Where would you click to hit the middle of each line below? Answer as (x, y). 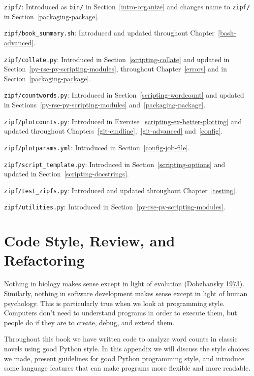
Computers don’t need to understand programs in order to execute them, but (121, 313)
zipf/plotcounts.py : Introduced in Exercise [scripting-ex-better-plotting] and (123, 121)
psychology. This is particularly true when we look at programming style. (114, 303)
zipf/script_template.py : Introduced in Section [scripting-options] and (115, 164)
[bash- (227, 33)
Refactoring (44, 260)
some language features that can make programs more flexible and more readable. (127, 368)
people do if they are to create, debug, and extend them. (89, 322)
